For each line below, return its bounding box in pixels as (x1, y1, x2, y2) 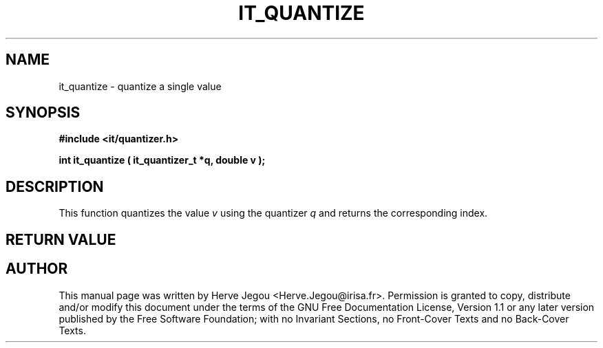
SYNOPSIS (6, 104, 81, 122)
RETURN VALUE (6, 230, 116, 248)
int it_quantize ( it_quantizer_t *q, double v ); (59, 154, 266, 166)
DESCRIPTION (6, 177, 104, 195)
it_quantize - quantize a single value (59, 80, 222, 92)
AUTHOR (6, 260, 68, 278)
